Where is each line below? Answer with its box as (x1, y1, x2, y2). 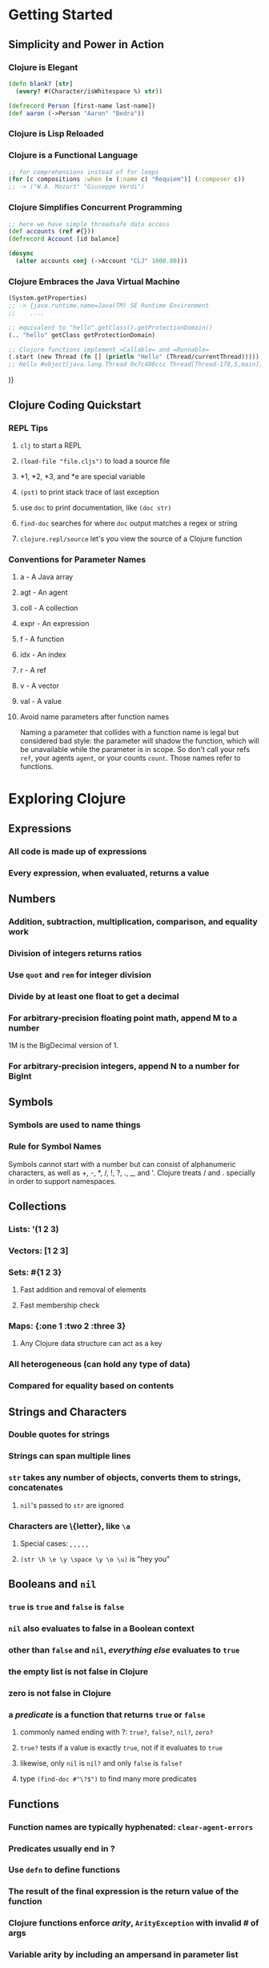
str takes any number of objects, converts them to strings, (8, 1472, 242, 1483)
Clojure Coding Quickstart (8, 398, 142, 412)
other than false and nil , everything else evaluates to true (8, 1645, 240, 1656)
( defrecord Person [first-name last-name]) (8, 102, 156, 110)
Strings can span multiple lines (8, 1450, 131, 1462)
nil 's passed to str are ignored (19, 1500, 124, 1510)
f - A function (19, 634, 65, 644)
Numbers (8, 892, 56, 905)
